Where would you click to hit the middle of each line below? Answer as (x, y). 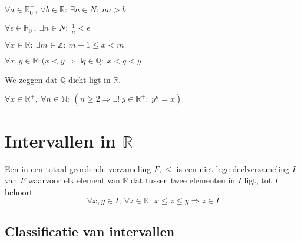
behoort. (20, 191)
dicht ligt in (90, 79)
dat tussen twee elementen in (183, 180)
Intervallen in (60, 140)
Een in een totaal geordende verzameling (78, 168)
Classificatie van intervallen (90, 231)
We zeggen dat (31, 79)
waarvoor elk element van (74, 180)
